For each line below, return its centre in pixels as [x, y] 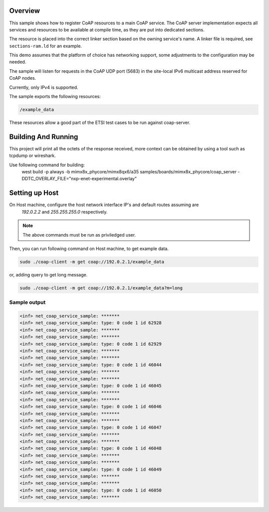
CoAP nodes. [23, 78]
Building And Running [44, 137]
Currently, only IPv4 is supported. [44, 87]
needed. [18, 62]
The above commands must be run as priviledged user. [79, 235]
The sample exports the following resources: [55, 97]
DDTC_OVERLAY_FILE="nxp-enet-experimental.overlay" [79, 179]
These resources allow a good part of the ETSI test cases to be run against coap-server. [100, 123]
